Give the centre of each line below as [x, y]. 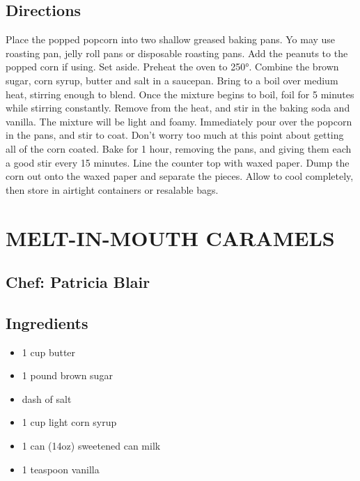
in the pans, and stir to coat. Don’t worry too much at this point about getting [175, 135]
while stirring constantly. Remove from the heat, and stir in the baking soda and [178, 108]
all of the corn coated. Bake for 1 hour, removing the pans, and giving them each [179, 148]
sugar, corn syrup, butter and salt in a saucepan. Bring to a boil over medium [172, 80]
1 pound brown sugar [67, 375]
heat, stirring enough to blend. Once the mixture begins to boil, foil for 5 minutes [180, 94]
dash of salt [47, 398]
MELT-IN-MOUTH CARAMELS [170, 237]
